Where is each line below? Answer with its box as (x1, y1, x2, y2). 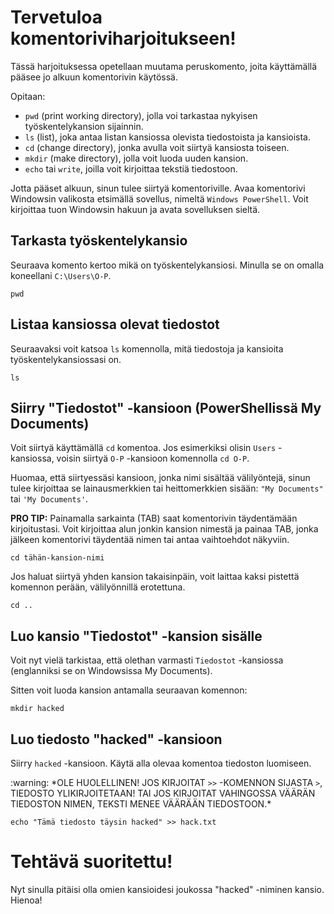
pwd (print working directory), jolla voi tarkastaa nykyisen (24, 109, 258, 121)
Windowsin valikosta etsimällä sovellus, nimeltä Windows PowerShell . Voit (10, 192, 309, 205)
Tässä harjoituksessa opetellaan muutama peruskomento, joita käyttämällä (10, 60, 318, 72)
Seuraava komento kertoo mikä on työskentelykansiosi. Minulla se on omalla (10, 259, 325, 271)
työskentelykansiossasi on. (10, 353, 122, 365)
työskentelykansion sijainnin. (24, 120, 144, 132)
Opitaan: (10, 90, 46, 102)
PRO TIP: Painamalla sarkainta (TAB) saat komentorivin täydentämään (10, 512, 298, 525)
